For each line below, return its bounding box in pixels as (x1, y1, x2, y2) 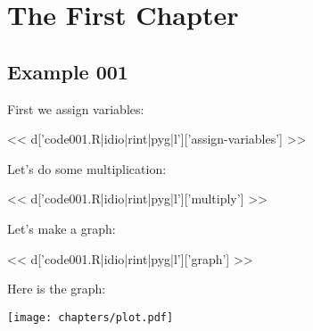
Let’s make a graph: (7, 219, 116, 237)
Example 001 (7, 57, 128, 85)
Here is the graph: (7, 279, 106, 298)
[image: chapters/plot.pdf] (7, 310, 174, 324)
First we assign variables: (7, 99, 144, 118)
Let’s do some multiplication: (7, 159, 167, 178)
